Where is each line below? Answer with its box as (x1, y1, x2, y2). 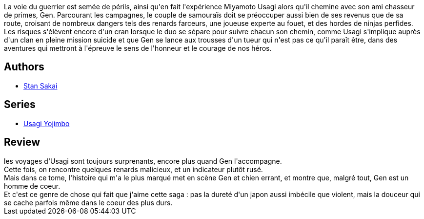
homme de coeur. (4, 181, 61, 190)
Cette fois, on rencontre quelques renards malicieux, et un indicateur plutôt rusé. (4, 165, 263, 174)
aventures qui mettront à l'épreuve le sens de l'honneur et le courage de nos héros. (4, 44, 272, 52)
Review (4, 136, 40, 149)
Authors (4, 61, 44, 73)
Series (4, 98, 36, 111)
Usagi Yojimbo (23, 119, 70, 128)
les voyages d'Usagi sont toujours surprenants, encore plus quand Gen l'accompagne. (4, 156, 282, 165)
